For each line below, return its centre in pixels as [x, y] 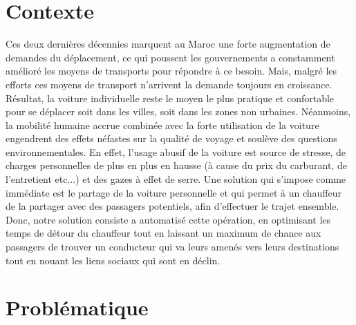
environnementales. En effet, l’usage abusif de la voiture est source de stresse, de [176, 151]
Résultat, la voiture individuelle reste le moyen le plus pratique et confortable [170, 98]
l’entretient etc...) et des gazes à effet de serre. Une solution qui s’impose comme [176, 179]
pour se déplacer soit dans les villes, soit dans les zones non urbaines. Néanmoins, [178, 111]
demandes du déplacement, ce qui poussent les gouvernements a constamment [170, 57]
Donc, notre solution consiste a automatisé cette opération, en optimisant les [168, 219]
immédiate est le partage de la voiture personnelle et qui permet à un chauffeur [174, 192]
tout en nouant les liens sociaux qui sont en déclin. [113, 260]
